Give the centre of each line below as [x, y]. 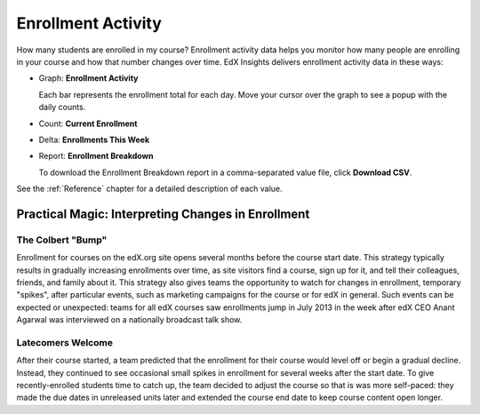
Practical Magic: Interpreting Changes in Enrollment [163, 214]
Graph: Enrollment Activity [88, 78]
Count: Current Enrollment [88, 123]
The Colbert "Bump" [62, 240]
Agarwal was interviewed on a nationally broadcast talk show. [129, 320]
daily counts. [62, 107]
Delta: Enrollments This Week [94, 139]
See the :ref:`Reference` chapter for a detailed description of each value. [150, 189]
